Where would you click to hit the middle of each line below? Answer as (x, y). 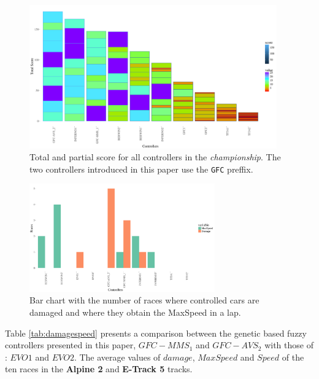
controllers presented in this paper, (71, 345)
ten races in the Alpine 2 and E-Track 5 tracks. (99, 369)
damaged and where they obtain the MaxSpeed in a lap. (135, 312)
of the (293, 357)
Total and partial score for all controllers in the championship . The (155, 157)
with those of (289, 345)
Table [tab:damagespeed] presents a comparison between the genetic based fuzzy (156, 333)
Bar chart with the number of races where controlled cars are (144, 300)
